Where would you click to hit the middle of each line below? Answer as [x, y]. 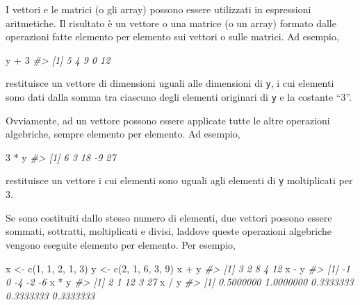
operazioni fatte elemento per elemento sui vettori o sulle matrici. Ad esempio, [172, 36]
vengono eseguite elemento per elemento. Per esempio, [121, 244]
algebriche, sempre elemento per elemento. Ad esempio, [123, 134]
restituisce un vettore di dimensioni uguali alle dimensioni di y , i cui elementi [170, 83]
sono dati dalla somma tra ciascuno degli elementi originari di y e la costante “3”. [179, 97]
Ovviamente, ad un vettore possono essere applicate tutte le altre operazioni [168, 120]
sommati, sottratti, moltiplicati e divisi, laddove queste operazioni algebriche [169, 231]
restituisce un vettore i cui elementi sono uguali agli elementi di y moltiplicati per [179, 180]
